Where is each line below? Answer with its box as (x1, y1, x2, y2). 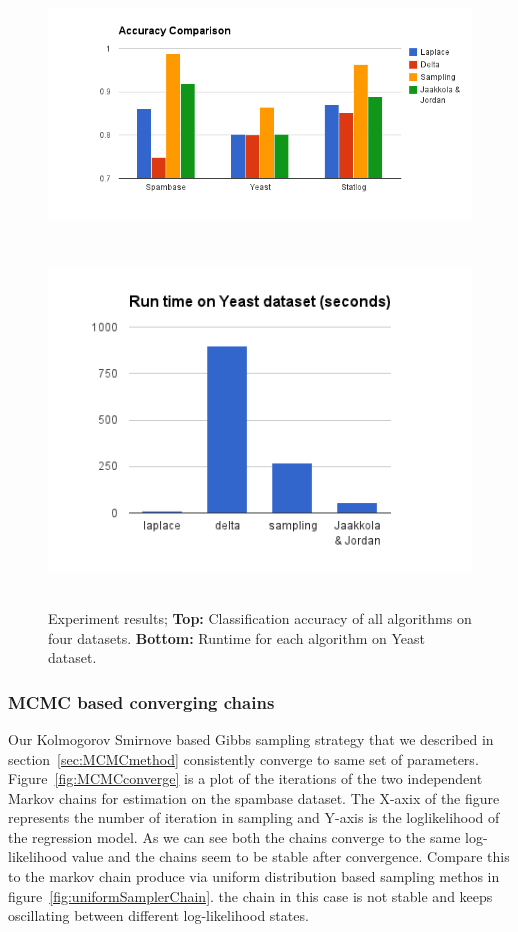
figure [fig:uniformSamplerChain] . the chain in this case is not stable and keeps (8, 885, 493, 906)
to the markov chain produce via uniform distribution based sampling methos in (8, 866, 500, 887)
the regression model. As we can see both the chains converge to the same (8, 826, 461, 847)
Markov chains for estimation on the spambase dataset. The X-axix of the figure (8, 787, 500, 808)
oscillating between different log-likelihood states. (8, 905, 309, 926)
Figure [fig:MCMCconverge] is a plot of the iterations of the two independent (8, 768, 483, 789)
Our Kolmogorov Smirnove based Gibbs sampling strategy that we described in (8, 728, 494, 749)
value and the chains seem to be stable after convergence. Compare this (71, 846, 510, 867)
